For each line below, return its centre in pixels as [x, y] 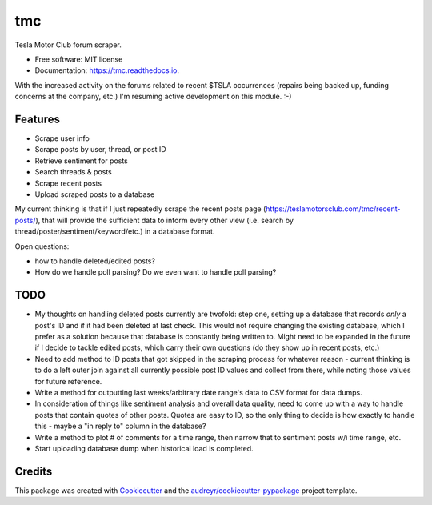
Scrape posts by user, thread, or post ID [101, 150]
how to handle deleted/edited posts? [95, 261]
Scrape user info [62, 138]
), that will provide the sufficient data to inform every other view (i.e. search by [164, 220]
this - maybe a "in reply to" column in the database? [120, 426]
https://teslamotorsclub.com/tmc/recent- [333, 209]
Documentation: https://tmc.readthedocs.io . [107, 70]
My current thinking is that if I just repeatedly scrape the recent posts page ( [140, 209]
